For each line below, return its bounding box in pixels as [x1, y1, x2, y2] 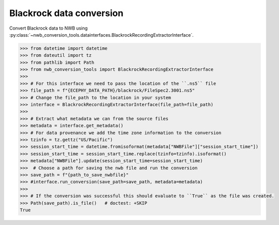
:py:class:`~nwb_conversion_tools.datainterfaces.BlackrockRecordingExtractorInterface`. [9, 32, 194, 38]
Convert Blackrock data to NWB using [9, 25, 88, 31]
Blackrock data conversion [9, 8, 124, 19]
